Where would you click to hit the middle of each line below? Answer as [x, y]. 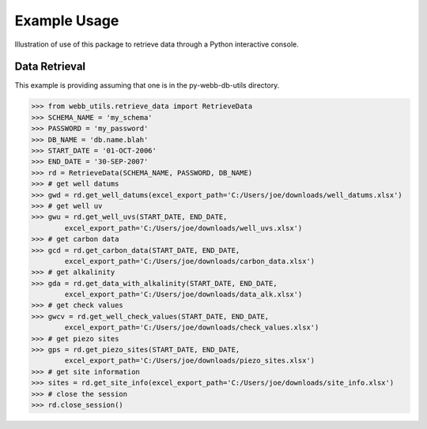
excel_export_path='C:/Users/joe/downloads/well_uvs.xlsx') [183, 228]
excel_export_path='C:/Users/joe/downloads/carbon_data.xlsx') [190, 261]
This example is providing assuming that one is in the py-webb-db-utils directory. [147, 85]
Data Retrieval [50, 67]
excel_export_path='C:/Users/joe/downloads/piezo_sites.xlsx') [190, 361]
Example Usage [67, 21]
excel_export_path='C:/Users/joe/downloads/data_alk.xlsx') [183, 295]
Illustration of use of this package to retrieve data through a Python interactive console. [157, 44]
